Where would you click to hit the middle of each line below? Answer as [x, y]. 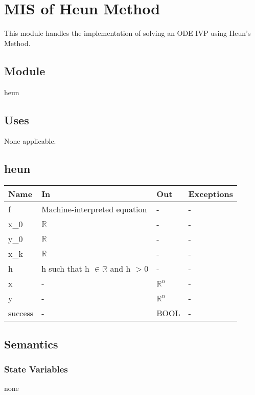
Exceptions [211, 194]
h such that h [65, 269]
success [21, 313]
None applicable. [30, 141]
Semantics [31, 344]
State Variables [36, 369]
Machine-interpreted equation [94, 209]
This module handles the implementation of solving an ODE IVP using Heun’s [127, 33]
